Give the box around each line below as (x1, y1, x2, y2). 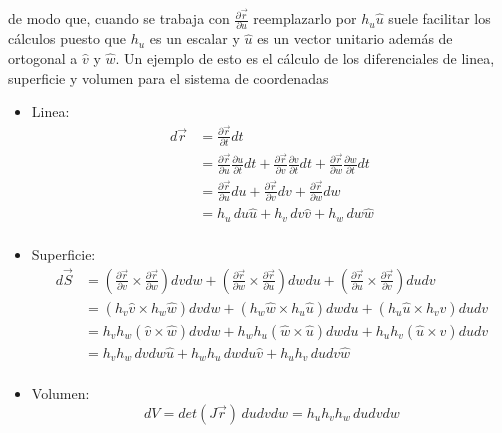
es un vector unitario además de (257, 28, 453, 49)
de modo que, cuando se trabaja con (8, 8, 230, 29)
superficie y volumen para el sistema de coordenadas (8, 67, 329, 88)
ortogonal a (8, 47, 78, 68)
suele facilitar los (388, 8, 491, 29)
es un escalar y (149, 28, 240, 49)
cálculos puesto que (8, 28, 126, 49)
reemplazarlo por (253, 8, 357, 29)
